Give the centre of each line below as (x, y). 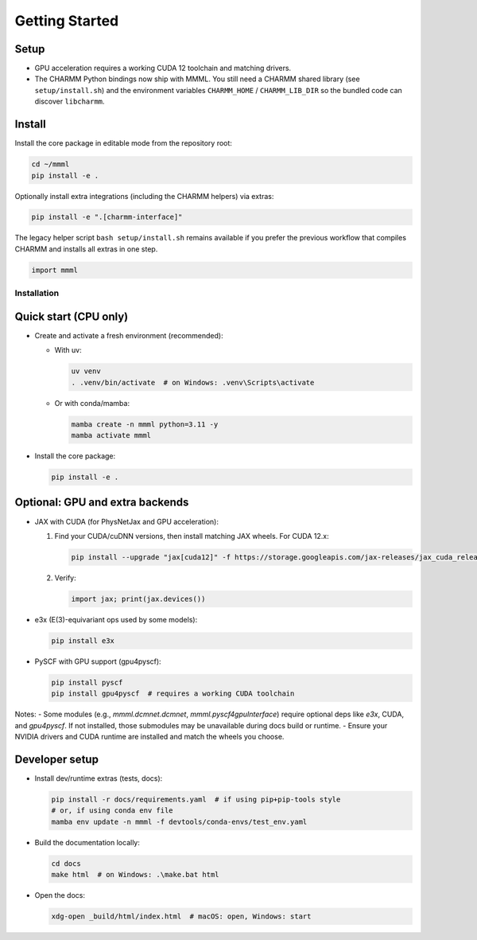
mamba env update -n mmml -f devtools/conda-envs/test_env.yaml (179, 821)
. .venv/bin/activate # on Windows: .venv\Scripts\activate (193, 382)
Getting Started (67, 21)
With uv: (68, 350)
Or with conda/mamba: (92, 403)
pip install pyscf (87, 682)
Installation (37, 293)
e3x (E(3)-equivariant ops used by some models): (116, 619)
